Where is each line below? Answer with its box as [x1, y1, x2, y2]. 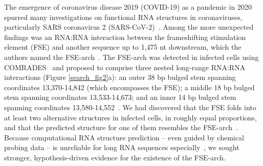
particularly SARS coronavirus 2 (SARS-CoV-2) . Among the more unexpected [4, 22, 254, 32]
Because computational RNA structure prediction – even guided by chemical [4, 132, 244, 142]
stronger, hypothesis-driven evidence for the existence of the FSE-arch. [4, 152, 226, 162]
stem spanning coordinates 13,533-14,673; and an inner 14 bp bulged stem [4, 92, 236, 102]
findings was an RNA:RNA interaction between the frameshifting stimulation [4, 31, 246, 42]
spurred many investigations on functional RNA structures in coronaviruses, [4, 11, 243, 22]
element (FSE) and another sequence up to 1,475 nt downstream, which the [4, 42, 242, 52]
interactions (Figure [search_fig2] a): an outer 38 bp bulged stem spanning [4, 72, 236, 82]
